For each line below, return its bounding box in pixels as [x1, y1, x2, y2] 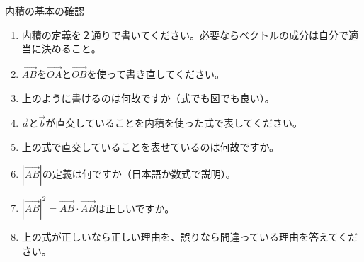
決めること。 [41, 41, 101, 56]
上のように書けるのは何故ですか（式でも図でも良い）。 [21, 90, 275, 105]
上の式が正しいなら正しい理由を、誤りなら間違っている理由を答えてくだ [21, 229, 358, 244]
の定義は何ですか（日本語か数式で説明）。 [42, 166, 236, 181]
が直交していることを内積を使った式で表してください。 [45, 115, 303, 130]
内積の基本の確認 [5, 4, 84, 18]
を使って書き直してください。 [86, 67, 224, 81]
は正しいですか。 [95, 200, 175, 215]
